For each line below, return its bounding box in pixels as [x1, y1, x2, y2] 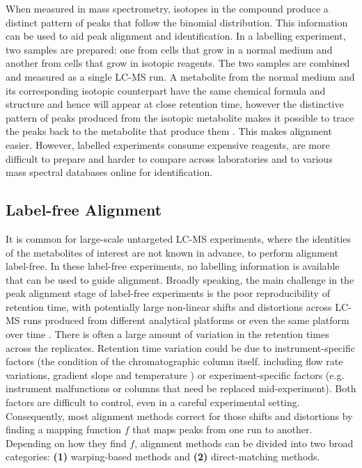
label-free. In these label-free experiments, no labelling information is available [6, 259, 340, 273]
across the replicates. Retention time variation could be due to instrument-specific [6, 340, 355, 355]
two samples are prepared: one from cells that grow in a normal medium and [6, 42, 333, 56]
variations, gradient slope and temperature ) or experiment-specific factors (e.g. [6, 367, 345, 382]
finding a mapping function [6, 422, 122, 437]
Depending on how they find [6, 435, 127, 450]
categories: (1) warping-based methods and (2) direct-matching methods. [6, 449, 320, 464]
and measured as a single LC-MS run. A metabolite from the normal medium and [6, 69, 355, 83]
